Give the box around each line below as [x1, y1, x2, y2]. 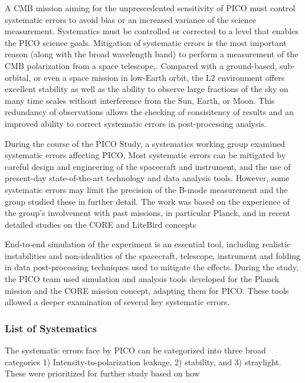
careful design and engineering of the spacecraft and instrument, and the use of [5, 160, 291, 172]
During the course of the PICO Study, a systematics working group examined [5, 137, 285, 149]
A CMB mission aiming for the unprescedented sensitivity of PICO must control [5, 2, 296, 14]
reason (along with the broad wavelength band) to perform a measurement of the [5, 48, 299, 60]
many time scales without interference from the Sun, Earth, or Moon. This [5, 94, 275, 106]
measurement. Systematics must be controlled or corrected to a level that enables [5, 25, 299, 37]
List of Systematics [5, 320, 97, 335]
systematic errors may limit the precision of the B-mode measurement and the [5, 183, 288, 195]
